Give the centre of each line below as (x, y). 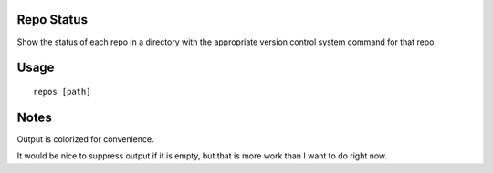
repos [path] (62, 92)
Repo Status (52, 20)
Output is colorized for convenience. (85, 139)
